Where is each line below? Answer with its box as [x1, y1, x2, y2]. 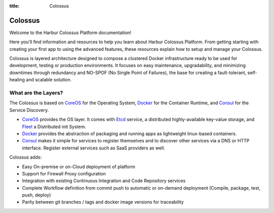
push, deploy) [22, 192, 51, 198]
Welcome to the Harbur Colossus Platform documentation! [9, 29, 132, 36]
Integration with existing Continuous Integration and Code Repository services [22, 178, 186, 184]
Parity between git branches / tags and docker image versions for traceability [22, 199, 184, 205]
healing [9, 77, 25, 83]
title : [9, 3, 20, 9]
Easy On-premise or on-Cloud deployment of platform [22, 163, 135, 170]
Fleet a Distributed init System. [22, 124, 86, 130]
